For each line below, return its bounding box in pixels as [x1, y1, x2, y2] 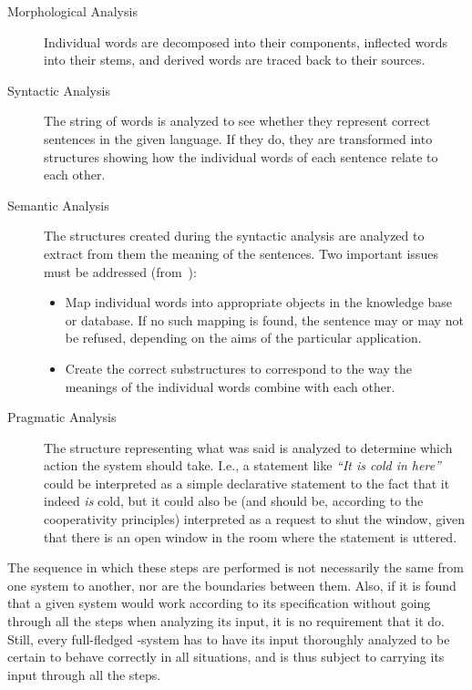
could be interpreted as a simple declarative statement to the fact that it [44, 473, 450, 492]
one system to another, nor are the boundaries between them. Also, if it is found [7, 575, 457, 594]
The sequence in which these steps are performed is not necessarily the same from [7, 558, 464, 577]
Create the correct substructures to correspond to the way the [65, 358, 412, 377]
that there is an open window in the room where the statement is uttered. [44, 527, 457, 546]
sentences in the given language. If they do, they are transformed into [44, 129, 433, 148]
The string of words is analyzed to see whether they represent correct [44, 111, 431, 130]
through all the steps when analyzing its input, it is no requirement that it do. [7, 612, 445, 631]
